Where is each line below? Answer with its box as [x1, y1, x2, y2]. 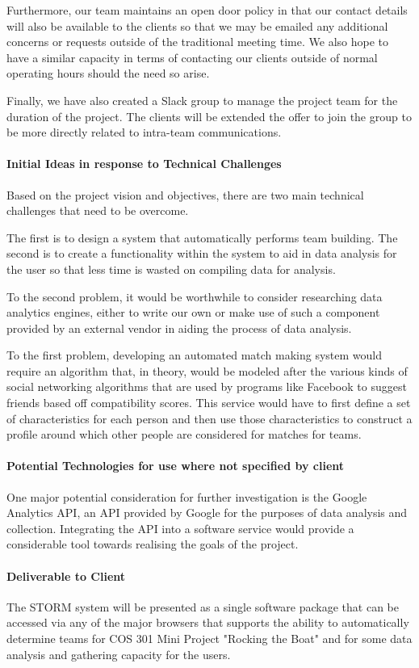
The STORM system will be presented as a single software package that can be [6, 598, 399, 615]
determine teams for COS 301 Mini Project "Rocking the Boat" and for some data [6, 630, 413, 647]
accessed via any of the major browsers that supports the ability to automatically [6, 614, 409, 631]
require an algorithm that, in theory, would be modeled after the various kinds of [6, 362, 408, 379]
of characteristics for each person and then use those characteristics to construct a [6, 410, 413, 426]
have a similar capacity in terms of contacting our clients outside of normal [6, 48, 378, 65]
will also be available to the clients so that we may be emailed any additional [6, 17, 388, 34]
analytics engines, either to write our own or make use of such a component [6, 304, 380, 321]
